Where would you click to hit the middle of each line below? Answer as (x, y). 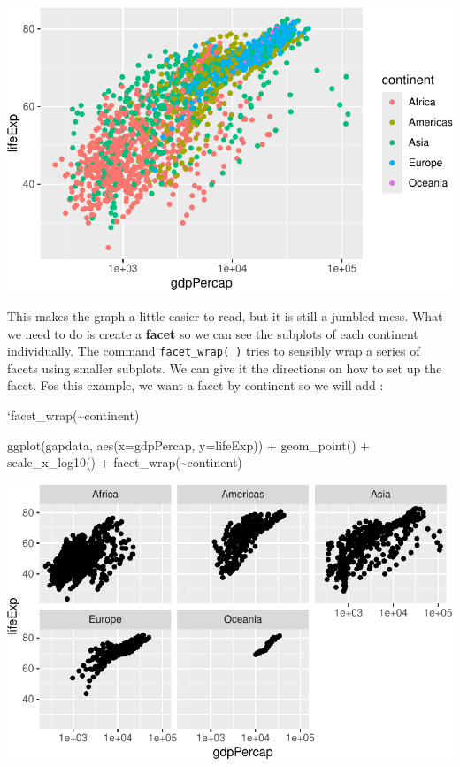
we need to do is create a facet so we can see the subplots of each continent (213, 333)
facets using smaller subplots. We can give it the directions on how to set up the (225, 368)
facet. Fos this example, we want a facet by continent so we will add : (195, 385)
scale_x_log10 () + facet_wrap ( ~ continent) (125, 462)
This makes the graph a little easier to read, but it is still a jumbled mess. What (225, 315)
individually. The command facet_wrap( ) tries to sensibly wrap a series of (214, 351)
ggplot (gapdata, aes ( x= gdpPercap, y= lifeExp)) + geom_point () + (189, 445)
